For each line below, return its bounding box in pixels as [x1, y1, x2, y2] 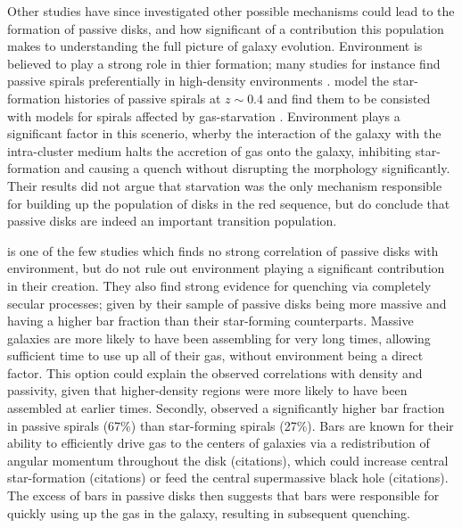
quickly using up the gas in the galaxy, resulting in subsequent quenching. [7, 503, 410, 522]
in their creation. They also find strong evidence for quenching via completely [7, 276, 432, 294]
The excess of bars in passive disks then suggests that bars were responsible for [7, 486, 440, 505]
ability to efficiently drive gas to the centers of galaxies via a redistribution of [7, 433, 430, 452]
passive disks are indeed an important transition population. [7, 211, 337, 230]
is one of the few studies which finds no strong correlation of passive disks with [7, 241, 439, 260]
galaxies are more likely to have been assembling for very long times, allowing [7, 328, 431, 347]
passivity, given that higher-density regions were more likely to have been [7, 381, 408, 400]
